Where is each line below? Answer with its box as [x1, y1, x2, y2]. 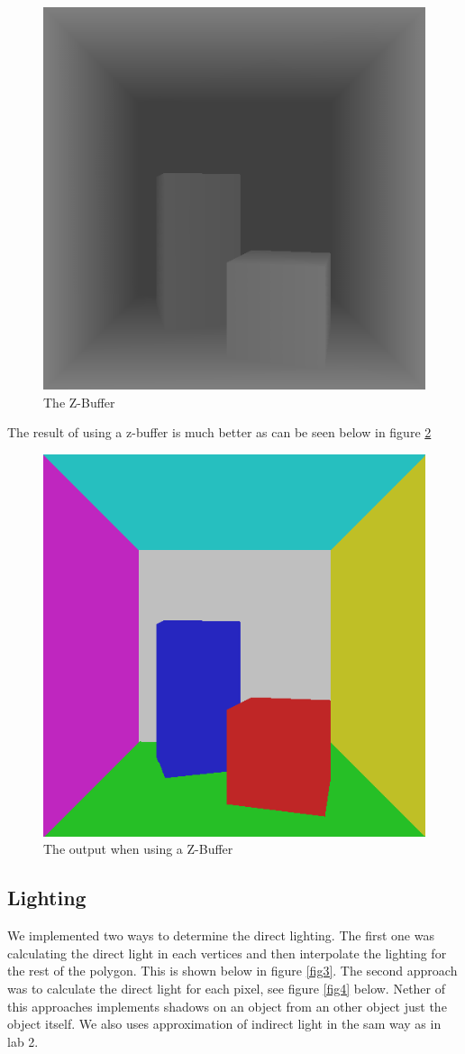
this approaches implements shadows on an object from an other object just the [7, 996, 447, 1015]
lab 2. [7, 1031, 39, 1050]
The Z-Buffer [43, 392, 115, 411]
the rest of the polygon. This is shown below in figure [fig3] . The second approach [7, 961, 458, 980]
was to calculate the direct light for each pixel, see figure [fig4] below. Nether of [7, 978, 446, 997]
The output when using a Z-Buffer [43, 839, 233, 858]
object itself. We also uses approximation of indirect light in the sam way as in [7, 1014, 442, 1033]
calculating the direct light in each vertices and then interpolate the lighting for [7, 943, 447, 962]
